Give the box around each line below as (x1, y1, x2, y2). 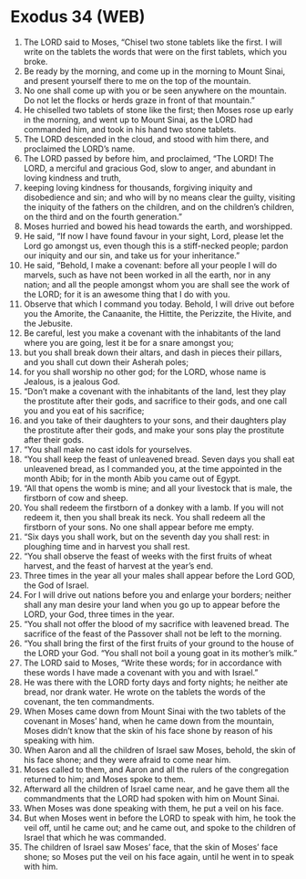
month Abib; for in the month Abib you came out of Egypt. (23, 473, 240, 484)
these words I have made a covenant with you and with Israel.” (23, 666, 259, 677)
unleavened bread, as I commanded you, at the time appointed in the (23, 463, 282, 474)
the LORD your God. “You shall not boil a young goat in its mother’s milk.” (23, 647, 298, 658)
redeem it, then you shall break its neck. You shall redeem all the (23, 511, 266, 522)
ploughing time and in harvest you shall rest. (23, 540, 190, 551)
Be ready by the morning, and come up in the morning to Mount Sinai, (23, 66, 286, 77)
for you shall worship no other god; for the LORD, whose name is (23, 366, 267, 377)
